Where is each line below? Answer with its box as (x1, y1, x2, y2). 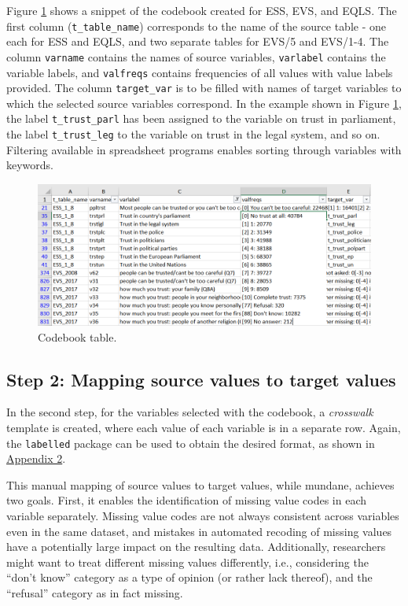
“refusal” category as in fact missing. (6, 585, 183, 600)
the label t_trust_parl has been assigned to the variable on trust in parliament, (6, 110, 396, 127)
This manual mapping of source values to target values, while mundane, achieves (6, 476, 395, 493)
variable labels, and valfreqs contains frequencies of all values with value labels (6, 64, 393, 80)
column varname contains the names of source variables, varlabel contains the (6, 48, 386, 65)
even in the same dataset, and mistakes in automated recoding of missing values (6, 523, 392, 539)
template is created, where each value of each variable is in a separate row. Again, (6, 419, 401, 435)
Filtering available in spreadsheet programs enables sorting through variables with (6, 141, 402, 157)
